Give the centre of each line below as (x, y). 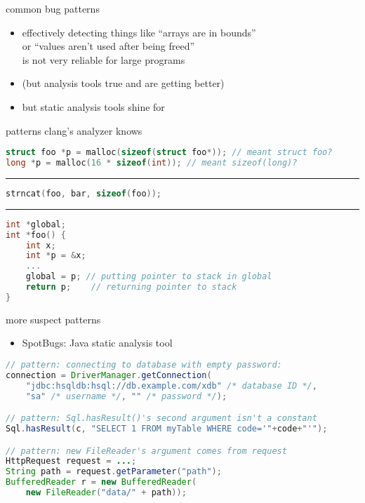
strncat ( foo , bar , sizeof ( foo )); (84, 193)
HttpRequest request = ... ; (71, 461)
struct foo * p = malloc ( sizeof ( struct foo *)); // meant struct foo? (169, 153)
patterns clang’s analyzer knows (74, 130)
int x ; (41, 245)
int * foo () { (36, 235)
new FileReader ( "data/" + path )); (106, 493)
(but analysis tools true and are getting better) (123, 83)
